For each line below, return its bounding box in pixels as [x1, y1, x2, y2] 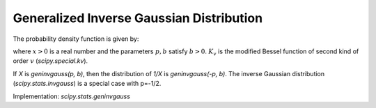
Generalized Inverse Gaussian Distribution [13, 10, 263, 26]
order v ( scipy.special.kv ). [13, 57, 88, 65]
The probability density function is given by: [13, 35, 139, 43]
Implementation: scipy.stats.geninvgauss [13, 92, 130, 100]
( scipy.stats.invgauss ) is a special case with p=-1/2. [13, 80, 162, 88]
